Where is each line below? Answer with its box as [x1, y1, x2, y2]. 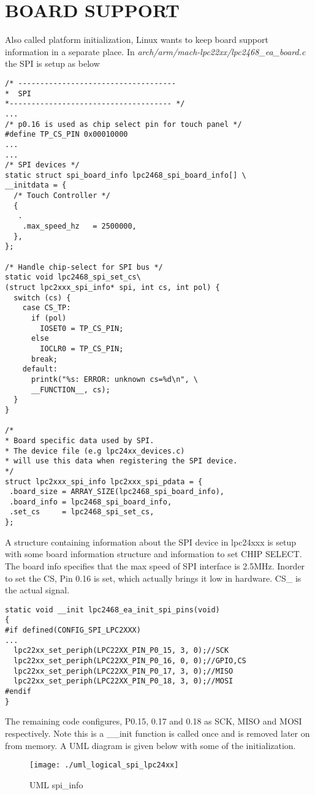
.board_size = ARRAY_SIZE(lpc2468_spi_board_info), [9, 487, 224, 496]
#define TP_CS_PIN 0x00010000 [5, 130, 128, 139]
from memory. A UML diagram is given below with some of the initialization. [5, 739, 296, 751]
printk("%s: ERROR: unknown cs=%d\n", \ [31, 375, 198, 384]
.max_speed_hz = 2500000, [22, 222, 137, 231]
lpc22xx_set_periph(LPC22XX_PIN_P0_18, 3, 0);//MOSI [13, 677, 233, 686]
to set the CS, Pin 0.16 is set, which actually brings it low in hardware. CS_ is [5, 571, 302, 584]
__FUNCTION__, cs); [31, 385, 110, 394]
